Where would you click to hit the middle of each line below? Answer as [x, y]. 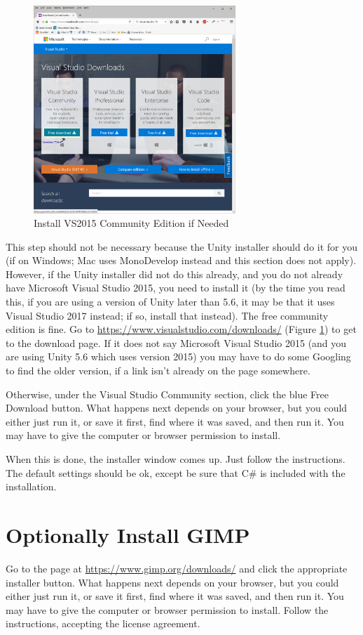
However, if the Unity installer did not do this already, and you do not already [174, 274]
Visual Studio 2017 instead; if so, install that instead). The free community [167, 315]
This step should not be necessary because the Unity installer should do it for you [182, 246]
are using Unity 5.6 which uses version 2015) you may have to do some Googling [178, 356]
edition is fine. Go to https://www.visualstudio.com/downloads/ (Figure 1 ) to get [181, 329]
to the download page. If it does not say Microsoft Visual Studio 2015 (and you [176, 342]
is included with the [303, 472]
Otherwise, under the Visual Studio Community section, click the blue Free [167, 394]
